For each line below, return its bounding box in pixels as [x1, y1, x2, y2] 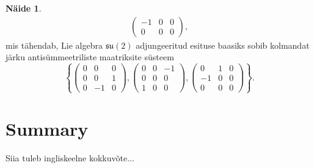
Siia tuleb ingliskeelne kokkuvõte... [5, 151, 134, 164]
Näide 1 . [5, 2, 42, 14]
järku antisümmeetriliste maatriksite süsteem [5, 51, 174, 63]
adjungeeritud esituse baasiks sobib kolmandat [136, 38, 310, 51]
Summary [5, 116, 89, 141]
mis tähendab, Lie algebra [5, 38, 103, 51]
